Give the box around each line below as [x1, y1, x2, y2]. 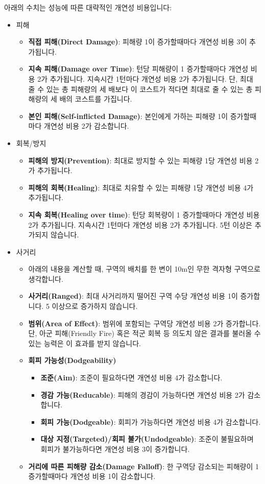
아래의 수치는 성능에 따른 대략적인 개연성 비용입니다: [4, 2, 172, 12]
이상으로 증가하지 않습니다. [52, 301, 138, 311]
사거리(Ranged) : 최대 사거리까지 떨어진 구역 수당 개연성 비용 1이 [28, 291, 238, 301]
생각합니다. [28, 273, 63, 284]
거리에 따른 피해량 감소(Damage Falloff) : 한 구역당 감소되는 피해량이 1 [28, 461, 259, 471]
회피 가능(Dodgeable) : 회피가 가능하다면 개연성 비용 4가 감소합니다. [40, 416, 261, 427]
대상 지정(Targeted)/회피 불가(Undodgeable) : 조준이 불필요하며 [40, 433, 254, 444]
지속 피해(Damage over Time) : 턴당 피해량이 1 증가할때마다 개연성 [28, 63, 249, 74]
